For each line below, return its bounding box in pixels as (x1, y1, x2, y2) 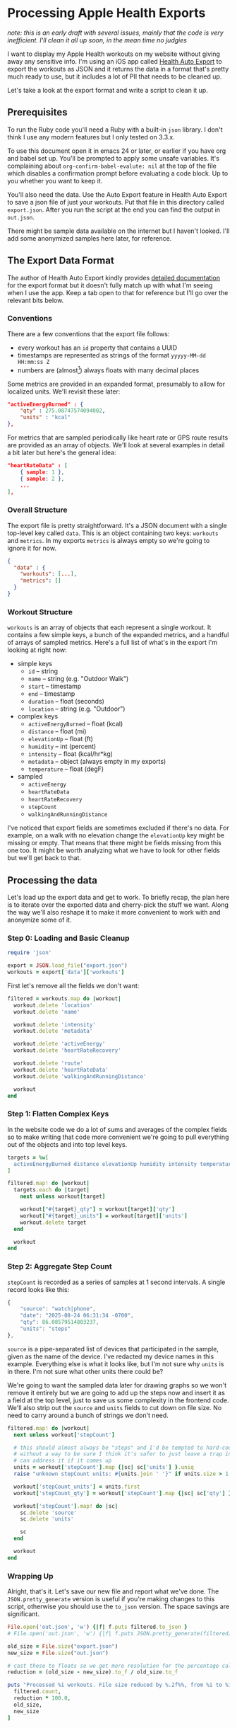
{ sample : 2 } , (20, 475, 65, 482)
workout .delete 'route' (13, 1060, 83, 1067)
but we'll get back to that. (7, 854, 82, 862)
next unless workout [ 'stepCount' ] (13, 1431, 115, 1438)
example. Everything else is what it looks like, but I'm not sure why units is (7, 1359, 224, 1368)
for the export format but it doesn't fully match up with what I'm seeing (7, 281, 213, 290)
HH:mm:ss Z (17, 358, 50, 365)
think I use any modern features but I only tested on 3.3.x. (7, 132, 175, 141)
